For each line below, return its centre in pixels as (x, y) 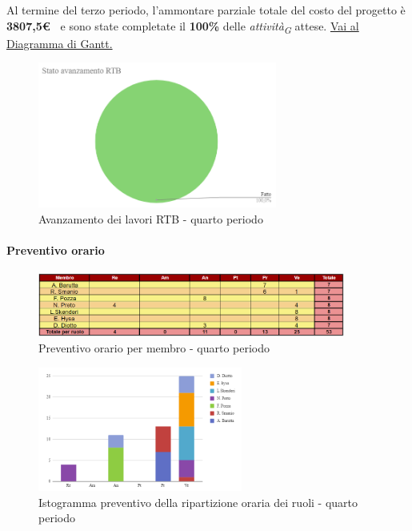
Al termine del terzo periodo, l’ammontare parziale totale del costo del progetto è (206, 10)
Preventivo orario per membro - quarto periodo (154, 347)
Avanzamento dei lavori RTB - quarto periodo (151, 218)
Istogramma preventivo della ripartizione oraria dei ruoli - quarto (198, 502)
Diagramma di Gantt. (60, 43)
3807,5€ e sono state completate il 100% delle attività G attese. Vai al (183, 26)
